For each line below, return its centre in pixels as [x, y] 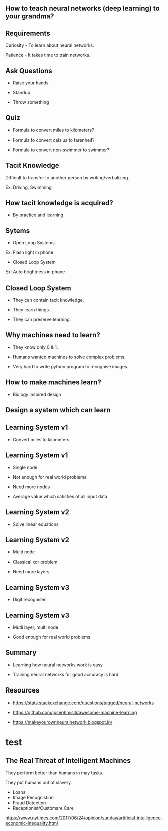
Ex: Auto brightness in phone [35, 272]
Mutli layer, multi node [35, 627]
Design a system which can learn [58, 410]
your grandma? [30, 16]
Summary [21, 653]
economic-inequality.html [32, 823]
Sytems [18, 231]
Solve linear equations [35, 524]
